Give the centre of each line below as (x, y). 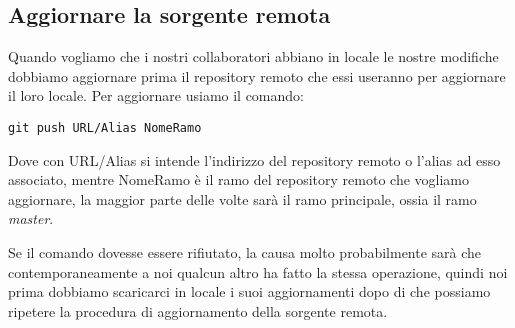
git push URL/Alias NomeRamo (105, 127)
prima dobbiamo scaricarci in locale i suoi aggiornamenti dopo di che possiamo (249, 291)
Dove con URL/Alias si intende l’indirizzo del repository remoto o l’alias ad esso (254, 159)
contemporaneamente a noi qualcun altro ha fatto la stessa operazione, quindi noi (258, 271)
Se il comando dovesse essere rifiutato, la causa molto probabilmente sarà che (245, 252)
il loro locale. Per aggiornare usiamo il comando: (156, 95)
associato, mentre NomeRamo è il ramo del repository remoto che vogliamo (238, 179)
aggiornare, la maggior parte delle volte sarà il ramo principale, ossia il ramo (242, 198)
